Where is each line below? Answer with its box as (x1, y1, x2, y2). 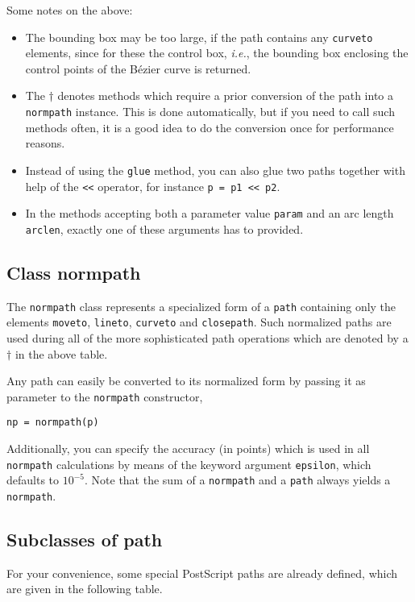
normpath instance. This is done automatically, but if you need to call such (25, 103, 395, 120)
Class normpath (6, 259, 141, 284)
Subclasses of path (6, 527, 163, 552)
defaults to (6, 471, 60, 488)
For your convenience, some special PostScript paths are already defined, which (6, 564, 398, 581)
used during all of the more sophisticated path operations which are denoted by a (6, 330, 409, 347)
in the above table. (15, 345, 108, 362)
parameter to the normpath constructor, (6, 388, 203, 405)
